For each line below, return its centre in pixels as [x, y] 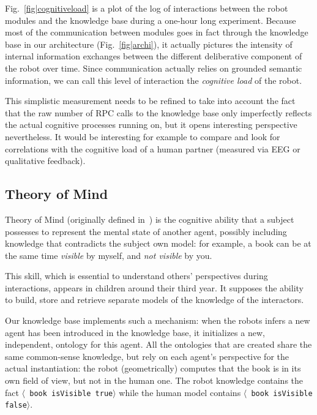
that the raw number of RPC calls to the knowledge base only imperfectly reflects [158, 112]
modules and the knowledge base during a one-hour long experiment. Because [151, 20]
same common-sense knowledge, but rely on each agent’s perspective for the [147, 356]
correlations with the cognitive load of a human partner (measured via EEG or [153, 148]
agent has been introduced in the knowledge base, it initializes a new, [135, 332]
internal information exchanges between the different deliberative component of [154, 56]
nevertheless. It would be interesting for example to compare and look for [143, 136]
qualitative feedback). [45, 161]
